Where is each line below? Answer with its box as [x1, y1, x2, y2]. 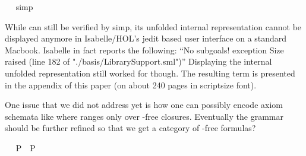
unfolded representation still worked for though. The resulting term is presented [5, 66, 295, 79]
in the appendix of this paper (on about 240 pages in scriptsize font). [5, 78, 257, 91]
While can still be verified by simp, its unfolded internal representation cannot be [5, 20, 302, 33]
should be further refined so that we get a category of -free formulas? [5, 122, 256, 134]
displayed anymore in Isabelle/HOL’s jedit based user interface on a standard [5, 32, 287, 44]
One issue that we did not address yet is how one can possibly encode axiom [5, 98, 283, 111]
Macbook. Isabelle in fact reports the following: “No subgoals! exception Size [5, 43, 284, 56]
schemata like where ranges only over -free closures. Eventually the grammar [5, 110, 283, 122]
